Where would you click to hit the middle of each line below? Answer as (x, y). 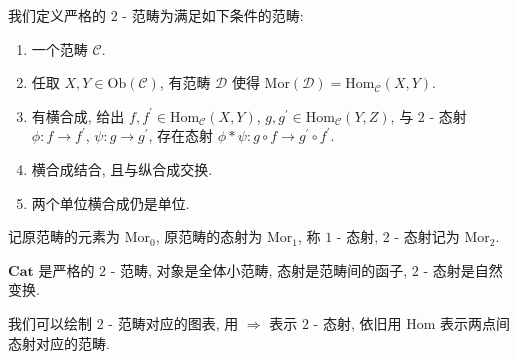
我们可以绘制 (50, 322)
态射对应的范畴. (59, 342)
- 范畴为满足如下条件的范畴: (213, 15)
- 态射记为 (427, 236)
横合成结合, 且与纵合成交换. (122, 168)
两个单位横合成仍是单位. (110, 202)
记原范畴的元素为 (64, 236)
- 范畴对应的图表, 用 (173, 322)
